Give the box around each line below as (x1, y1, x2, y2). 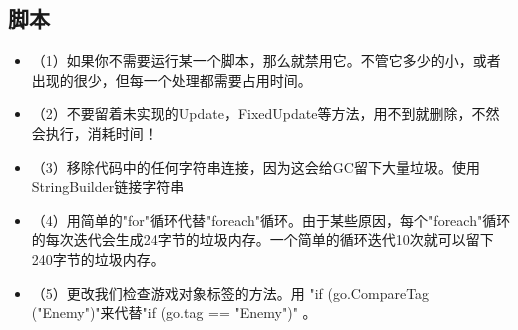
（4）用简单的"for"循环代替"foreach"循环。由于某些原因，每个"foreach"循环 (31, 209, 511, 230)
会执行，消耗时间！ (31, 122, 158, 143)
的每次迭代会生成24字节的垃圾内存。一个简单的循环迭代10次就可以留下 (31, 229, 494, 250)
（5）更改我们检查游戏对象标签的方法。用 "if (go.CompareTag (31, 282, 430, 303)
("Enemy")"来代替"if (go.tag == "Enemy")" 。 (31, 302, 317, 323)
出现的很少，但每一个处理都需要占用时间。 (31, 69, 312, 90)
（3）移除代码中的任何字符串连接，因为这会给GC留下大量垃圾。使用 (31, 156, 480, 177)
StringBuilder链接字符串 (31, 176, 185, 197)
